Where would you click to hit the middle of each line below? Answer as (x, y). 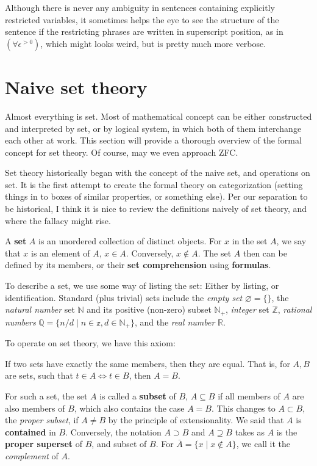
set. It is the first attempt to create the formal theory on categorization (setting (154, 184)
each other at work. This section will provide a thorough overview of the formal (153, 140)
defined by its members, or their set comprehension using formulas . (138, 265)
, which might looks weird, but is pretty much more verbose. (153, 43)
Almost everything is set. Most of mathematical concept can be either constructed (158, 116)
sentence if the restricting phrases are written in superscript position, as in (144, 31)
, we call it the (263, 444)
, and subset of (119, 444)
